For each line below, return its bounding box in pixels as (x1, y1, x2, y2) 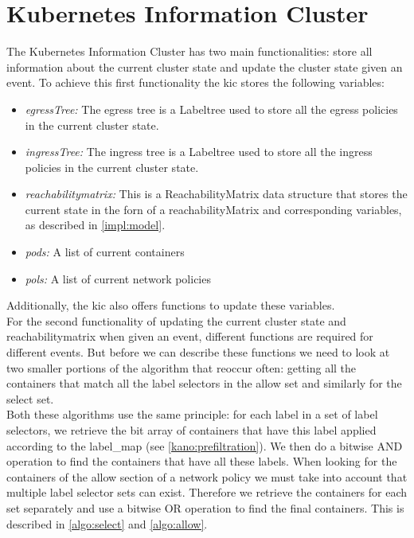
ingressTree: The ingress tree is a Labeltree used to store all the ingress (25, 143, 373, 160)
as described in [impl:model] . (25, 216, 166, 233)
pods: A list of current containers (25, 244, 185, 260)
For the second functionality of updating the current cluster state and (6, 312, 346, 329)
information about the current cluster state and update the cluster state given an (6, 58, 403, 75)
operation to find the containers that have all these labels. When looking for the (6, 453, 397, 470)
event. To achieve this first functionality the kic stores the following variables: (6, 74, 385, 91)
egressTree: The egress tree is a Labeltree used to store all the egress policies (25, 100, 398, 117)
